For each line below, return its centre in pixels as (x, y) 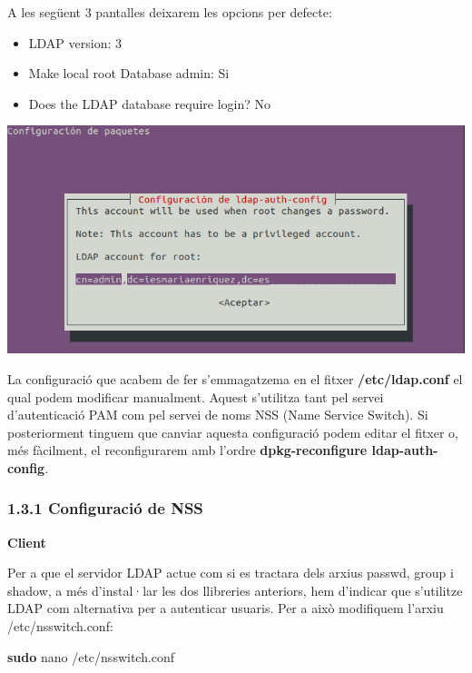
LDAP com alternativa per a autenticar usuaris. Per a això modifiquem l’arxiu (226, 608)
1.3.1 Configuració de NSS (105, 508)
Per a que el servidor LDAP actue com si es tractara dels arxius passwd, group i (231, 573)
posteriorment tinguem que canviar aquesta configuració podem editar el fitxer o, (233, 432)
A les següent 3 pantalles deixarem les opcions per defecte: (170, 12)
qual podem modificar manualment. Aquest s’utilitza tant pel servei (196, 396)
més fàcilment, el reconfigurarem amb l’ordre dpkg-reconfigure (187, 450)
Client (27, 542)
